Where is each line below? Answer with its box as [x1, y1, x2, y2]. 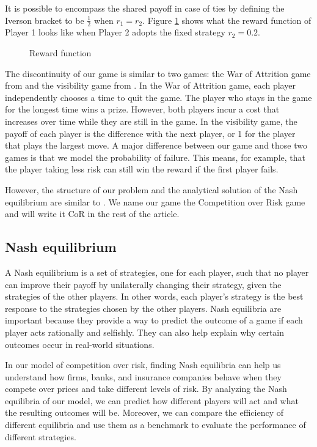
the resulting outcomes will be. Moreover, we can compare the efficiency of [5, 406, 284, 419]
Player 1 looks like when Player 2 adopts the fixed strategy [5, 26, 225, 39]
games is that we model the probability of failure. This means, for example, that [5, 150, 305, 163]
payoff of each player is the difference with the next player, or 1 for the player [5, 127, 296, 139]
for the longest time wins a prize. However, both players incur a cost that [5, 103, 280, 116]
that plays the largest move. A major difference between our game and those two [5, 139, 307, 152]
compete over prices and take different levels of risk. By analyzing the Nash [5, 382, 287, 395]
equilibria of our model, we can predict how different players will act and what [5, 394, 299, 407]
